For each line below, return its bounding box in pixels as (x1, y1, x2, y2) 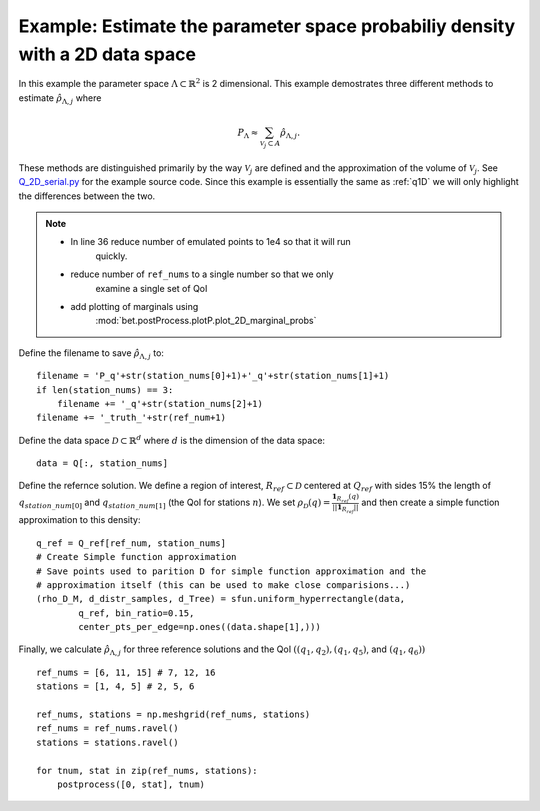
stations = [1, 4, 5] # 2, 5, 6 (36, 681, 195, 692)
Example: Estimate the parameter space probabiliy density (18, 15, 516, 37)
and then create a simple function (361, 496, 500, 509)
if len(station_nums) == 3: (36, 384, 174, 395)
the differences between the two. (18, 190, 156, 202)
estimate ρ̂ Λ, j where (18, 91, 102, 106)
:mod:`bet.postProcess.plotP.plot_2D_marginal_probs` (95, 315, 317, 327)
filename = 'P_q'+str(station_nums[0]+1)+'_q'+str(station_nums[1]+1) (36, 370, 390, 382)
